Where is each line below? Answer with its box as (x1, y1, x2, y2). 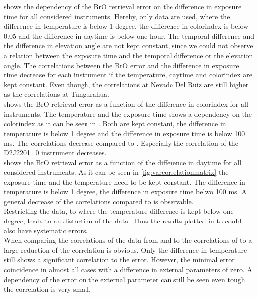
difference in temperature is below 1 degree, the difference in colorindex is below (4, 21, 249, 31)
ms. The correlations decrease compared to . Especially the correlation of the (4, 138, 238, 148)
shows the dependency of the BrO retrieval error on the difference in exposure (4, 1, 242, 11)
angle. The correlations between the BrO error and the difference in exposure (4, 60, 239, 70)
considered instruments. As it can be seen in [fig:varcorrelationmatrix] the (4, 167, 229, 177)
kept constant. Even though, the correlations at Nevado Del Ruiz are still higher (4, 79, 249, 89)
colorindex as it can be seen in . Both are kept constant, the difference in (4, 118, 226, 129)
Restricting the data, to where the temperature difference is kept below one (4, 206, 234, 216)
